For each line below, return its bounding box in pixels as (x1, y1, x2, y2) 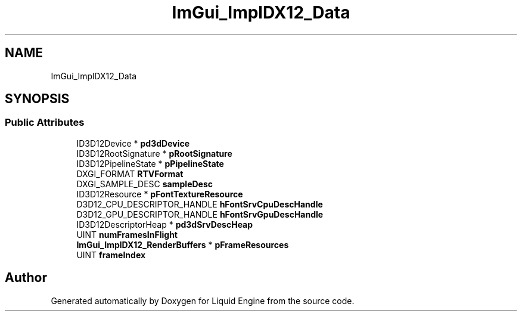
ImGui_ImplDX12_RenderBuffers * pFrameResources (76, 239, 289, 250)
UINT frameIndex (76, 249, 146, 260)
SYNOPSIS (5, 91, 70, 107)
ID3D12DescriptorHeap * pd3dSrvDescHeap (76, 219, 253, 230)
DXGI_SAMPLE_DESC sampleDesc (76, 178, 213, 189)
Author (5, 270, 47, 286)
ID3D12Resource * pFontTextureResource (76, 188, 243, 199)
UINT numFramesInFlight (76, 229, 178, 240)
